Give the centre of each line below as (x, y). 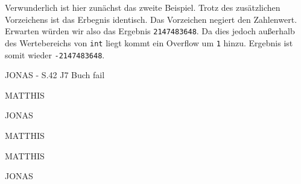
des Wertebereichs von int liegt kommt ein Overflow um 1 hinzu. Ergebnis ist (149, 42)
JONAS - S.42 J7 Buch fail (55, 75)
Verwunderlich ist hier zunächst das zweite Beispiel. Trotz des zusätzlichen (143, 7)
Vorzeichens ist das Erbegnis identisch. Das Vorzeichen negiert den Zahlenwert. (151, 19)
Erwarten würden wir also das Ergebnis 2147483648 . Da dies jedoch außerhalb (150, 31)
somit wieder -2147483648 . (55, 54)
